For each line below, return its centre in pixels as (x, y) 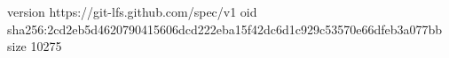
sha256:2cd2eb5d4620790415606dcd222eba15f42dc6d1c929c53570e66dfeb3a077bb (225, 29)
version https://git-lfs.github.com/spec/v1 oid (132, 11)
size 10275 (35, 46)
